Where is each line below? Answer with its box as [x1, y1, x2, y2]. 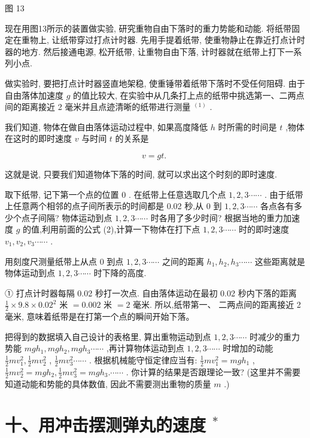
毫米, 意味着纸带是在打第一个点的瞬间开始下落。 [5, 310, 194, 323]
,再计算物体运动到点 [106, 342, 184, 354]
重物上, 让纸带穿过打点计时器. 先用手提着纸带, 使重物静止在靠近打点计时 [21, 33, 305, 46]
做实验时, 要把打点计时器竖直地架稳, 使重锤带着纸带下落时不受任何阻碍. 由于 [5, 76, 305, 89]
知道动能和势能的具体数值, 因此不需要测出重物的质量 [5, 377, 211, 390]
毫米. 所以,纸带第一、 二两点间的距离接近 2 [133, 298, 301, 311]
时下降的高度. [93, 267, 147, 279]
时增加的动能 [223, 342, 273, 354]
